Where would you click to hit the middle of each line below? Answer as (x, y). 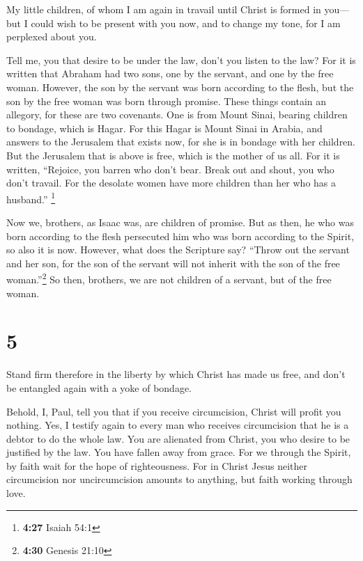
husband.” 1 (31, 198)
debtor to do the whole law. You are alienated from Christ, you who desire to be (178, 438)
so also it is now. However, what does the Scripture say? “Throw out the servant (178, 250)
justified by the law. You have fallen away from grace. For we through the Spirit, (179, 452)
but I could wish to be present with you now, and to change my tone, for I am (173, 23)
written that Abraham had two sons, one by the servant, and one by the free (170, 73)
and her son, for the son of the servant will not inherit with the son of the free (173, 263)
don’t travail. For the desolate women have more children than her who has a (171, 183)
